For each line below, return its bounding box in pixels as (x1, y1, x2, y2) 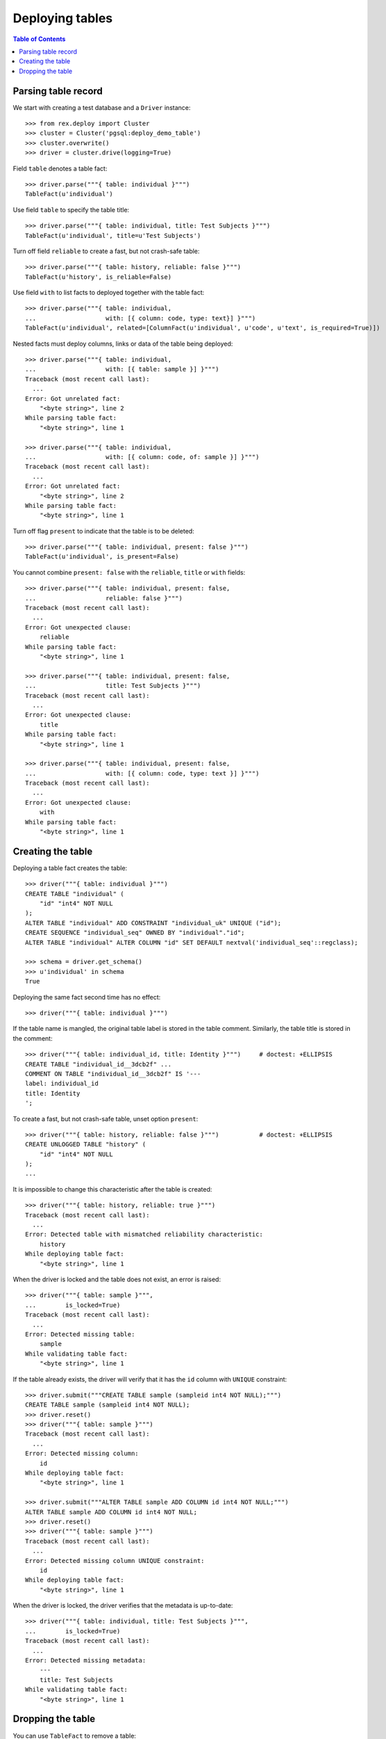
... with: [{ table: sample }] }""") (25, 365, 219, 374)
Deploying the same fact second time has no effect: (12, 993, 161, 1001)
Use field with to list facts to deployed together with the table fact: (12, 289, 205, 297)
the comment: (12, 1034, 53, 1043)
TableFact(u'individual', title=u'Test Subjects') (25, 232, 201, 239)
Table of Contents (12, 35, 66, 43)
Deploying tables (12, 10, 113, 26)
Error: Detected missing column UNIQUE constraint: (25, 1557, 205, 1564)
